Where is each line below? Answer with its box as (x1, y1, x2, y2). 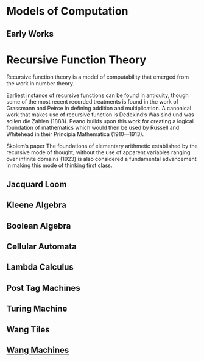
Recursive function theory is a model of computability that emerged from (6, 73, 189, 80)
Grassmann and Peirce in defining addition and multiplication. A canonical (6, 104, 192, 112)
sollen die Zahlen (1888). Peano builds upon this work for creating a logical (6, 117, 194, 124)
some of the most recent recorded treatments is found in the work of (6, 98, 178, 105)
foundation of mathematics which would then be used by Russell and (6, 124, 180, 131)
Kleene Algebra (6, 200, 67, 210)
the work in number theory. (6, 79, 75, 87)
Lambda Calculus (6, 262, 74, 273)
